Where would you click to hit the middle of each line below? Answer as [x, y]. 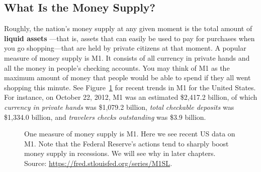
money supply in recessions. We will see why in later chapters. [120, 153]
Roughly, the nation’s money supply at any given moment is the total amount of [128, 28]
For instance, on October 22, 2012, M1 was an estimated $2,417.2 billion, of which [131, 97]
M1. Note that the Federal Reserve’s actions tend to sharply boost [126, 143]
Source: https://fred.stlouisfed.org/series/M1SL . [98, 163]
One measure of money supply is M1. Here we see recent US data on [130, 134]
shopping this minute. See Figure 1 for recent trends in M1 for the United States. [130, 87]
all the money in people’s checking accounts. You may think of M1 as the [117, 67]
